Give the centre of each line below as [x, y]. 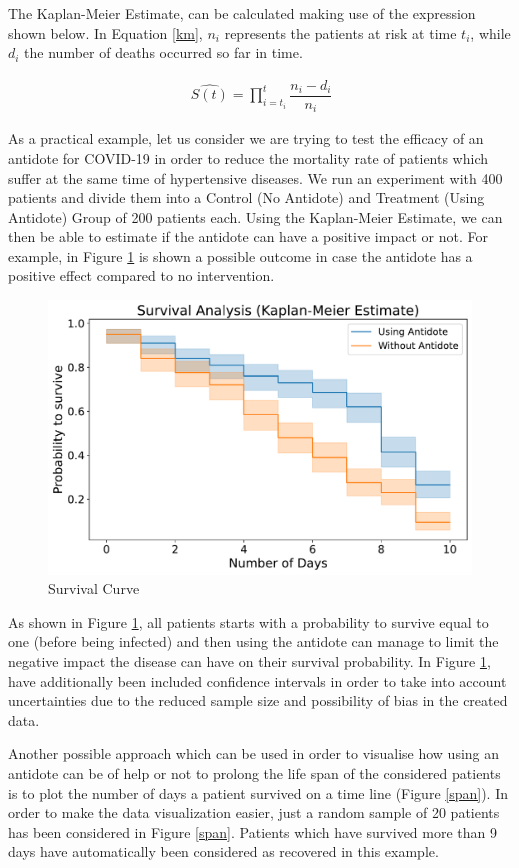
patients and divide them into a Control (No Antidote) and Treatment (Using [246, 197]
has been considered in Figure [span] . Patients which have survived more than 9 [253, 831]
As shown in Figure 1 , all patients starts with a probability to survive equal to [248, 621]
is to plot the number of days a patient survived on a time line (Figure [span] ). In [258, 792]
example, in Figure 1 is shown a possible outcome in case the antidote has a [240, 255]
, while [490, 32]
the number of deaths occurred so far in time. [163, 52]
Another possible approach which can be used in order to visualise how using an [254, 753]
